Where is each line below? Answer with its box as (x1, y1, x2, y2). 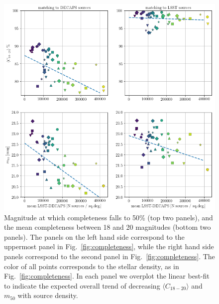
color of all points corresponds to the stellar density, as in (4, 261, 179, 271)
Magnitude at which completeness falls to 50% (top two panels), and (4, 212, 213, 222)
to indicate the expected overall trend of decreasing (4, 280, 160, 291)
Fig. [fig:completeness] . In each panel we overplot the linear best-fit (4, 271, 210, 281)
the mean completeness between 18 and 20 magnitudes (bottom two (4, 222, 211, 232)
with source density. (17, 290, 78, 301)
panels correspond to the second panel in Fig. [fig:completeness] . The (4, 251, 215, 261)
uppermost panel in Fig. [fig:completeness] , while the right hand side (4, 241, 214, 252)
